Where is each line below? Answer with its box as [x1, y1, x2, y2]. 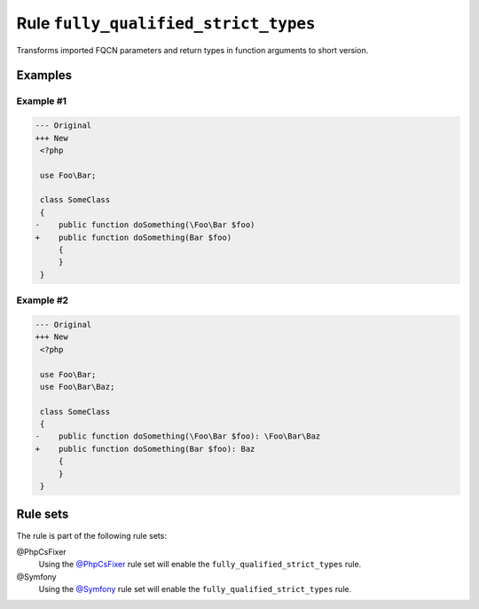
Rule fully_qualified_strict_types [16, 13, 316, 33]
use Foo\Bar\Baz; [40, 382, 115, 391]
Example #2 [16, 294, 69, 306]
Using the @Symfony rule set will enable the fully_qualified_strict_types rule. [38, 584, 352, 595]
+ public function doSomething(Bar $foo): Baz [35, 444, 255, 454]
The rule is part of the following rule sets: [16, 530, 168, 541]
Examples [16, 67, 73, 83]
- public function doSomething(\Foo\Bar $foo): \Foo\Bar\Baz [35, 431, 321, 441]
